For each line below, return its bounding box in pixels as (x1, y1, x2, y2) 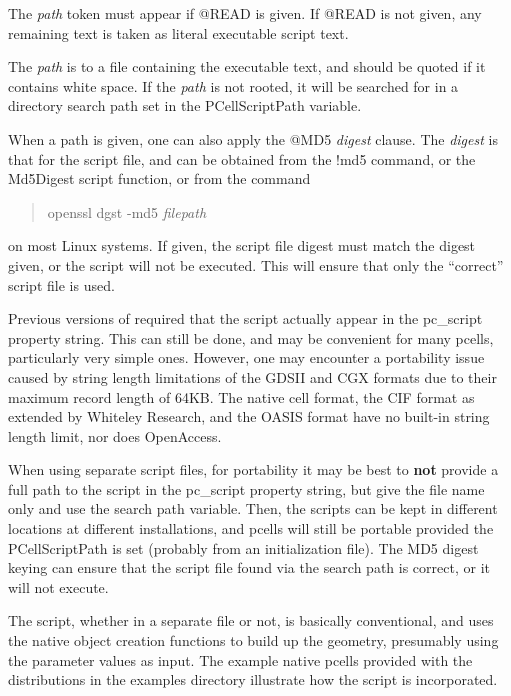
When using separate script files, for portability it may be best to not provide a (8, 459, 499, 480)
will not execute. (8, 576, 109, 597)
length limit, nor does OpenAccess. (8, 425, 222, 446)
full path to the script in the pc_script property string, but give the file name (8, 478, 485, 499)
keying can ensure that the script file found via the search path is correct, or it (8, 557, 490, 578)
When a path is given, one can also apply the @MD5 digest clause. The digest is (8, 128, 498, 149)
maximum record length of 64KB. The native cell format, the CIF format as (8, 386, 475, 407)
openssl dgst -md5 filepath (47, 201, 207, 222)
